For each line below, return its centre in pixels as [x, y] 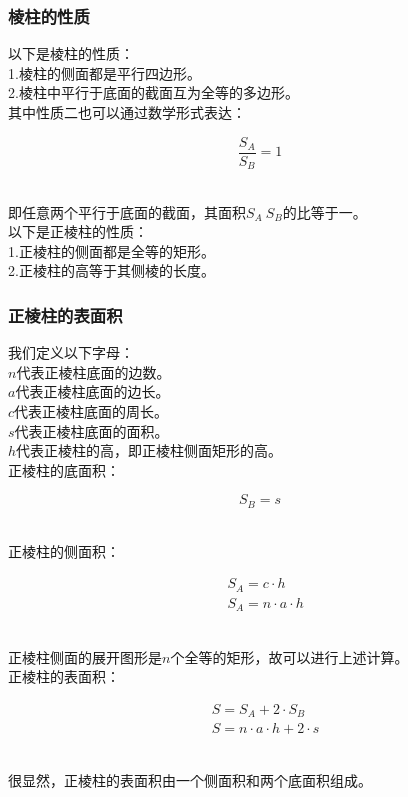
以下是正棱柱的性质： [78, 231]
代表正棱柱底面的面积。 [91, 430]
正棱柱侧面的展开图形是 [85, 656]
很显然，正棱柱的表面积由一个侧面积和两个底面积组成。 [190, 779]
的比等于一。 [324, 211]
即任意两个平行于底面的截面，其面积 [127, 211]
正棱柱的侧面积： [64, 550]
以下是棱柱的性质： [71, 53]
